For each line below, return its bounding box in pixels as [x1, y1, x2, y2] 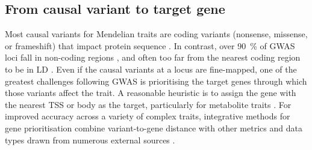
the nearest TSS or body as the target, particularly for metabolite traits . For [5, 98, 292, 110]
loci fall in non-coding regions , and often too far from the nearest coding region [5, 51, 301, 64]
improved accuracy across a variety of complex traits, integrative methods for [5, 110, 290, 122]
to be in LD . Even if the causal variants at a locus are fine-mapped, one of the [5, 62, 297, 75]
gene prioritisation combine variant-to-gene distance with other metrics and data [5, 121, 302, 134]
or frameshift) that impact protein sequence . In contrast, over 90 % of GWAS [5, 39, 295, 52]
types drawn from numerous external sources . [5, 133, 175, 146]
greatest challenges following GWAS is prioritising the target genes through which [5, 74, 307, 87]
